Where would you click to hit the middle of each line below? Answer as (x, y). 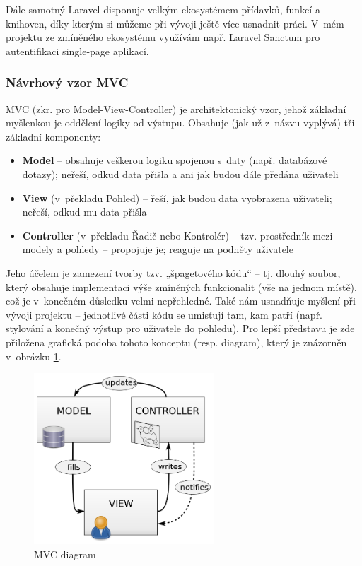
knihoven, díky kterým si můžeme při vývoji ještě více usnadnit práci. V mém (175, 23)
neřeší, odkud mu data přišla (84, 212)
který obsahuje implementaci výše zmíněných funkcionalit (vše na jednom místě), (181, 287)
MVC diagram (65, 554)
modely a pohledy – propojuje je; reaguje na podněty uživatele (158, 249)
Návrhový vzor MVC (67, 82)
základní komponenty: (53, 136)
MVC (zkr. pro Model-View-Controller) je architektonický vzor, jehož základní (176, 108)
